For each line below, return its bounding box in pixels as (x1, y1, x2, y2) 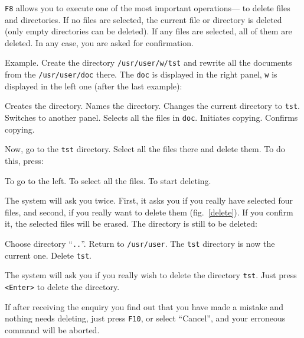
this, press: (5, 154, 44, 166)
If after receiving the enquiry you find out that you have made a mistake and (5, 300, 283, 313)
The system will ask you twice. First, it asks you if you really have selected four (5, 194, 293, 207)
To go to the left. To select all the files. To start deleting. (5, 174, 211, 186)
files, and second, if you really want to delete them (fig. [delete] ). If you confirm (5, 205, 293, 218)
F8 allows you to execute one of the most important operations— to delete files (5, 2, 290, 14)
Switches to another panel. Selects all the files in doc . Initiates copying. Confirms (5, 111, 298, 123)
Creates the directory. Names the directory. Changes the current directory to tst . (5, 99, 300, 112)
